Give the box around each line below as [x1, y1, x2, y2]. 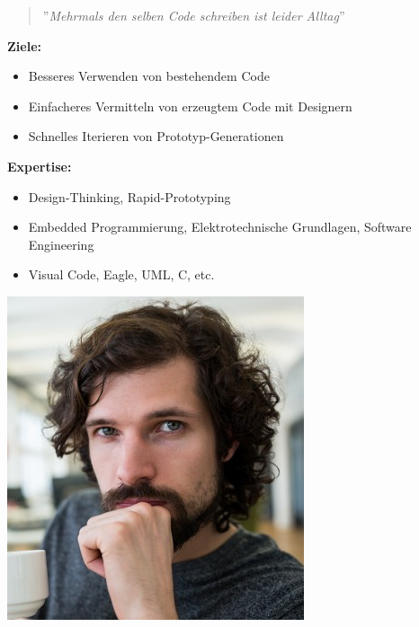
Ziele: [7, 36, 41, 55]
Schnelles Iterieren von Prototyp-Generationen [28, 127, 284, 146]
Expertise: [7, 156, 72, 175]
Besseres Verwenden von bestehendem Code [28, 66, 270, 85]
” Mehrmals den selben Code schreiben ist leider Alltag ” [42, 6, 345, 24]
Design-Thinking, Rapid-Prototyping [28, 187, 231, 206]
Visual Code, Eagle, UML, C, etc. [28, 265, 215, 284]
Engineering [28, 234, 94, 253]
